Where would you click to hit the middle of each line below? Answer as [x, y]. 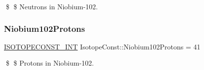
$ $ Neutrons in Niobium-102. [52, 6]
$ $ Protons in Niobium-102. [50, 63]
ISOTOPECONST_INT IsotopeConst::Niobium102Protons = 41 [102, 46]
